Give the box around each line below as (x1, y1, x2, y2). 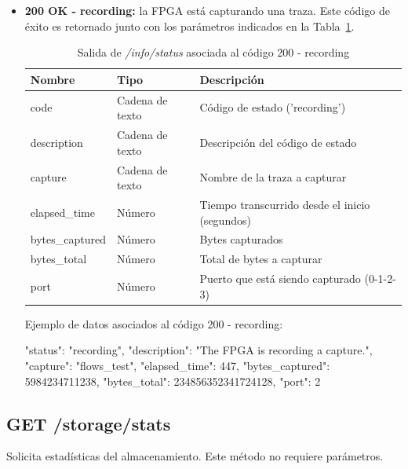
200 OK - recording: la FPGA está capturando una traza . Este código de (24, 2, 390, 18)
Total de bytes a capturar (199, 251, 322, 267)
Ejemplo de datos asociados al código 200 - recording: (24, 315, 283, 332)
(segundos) (199, 211, 251, 228)
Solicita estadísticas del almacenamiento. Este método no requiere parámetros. (6, 448, 384, 464)
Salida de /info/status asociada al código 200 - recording (77, 44, 350, 60)
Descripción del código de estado (199, 134, 357, 150)
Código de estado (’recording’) (199, 99, 346, 115)
